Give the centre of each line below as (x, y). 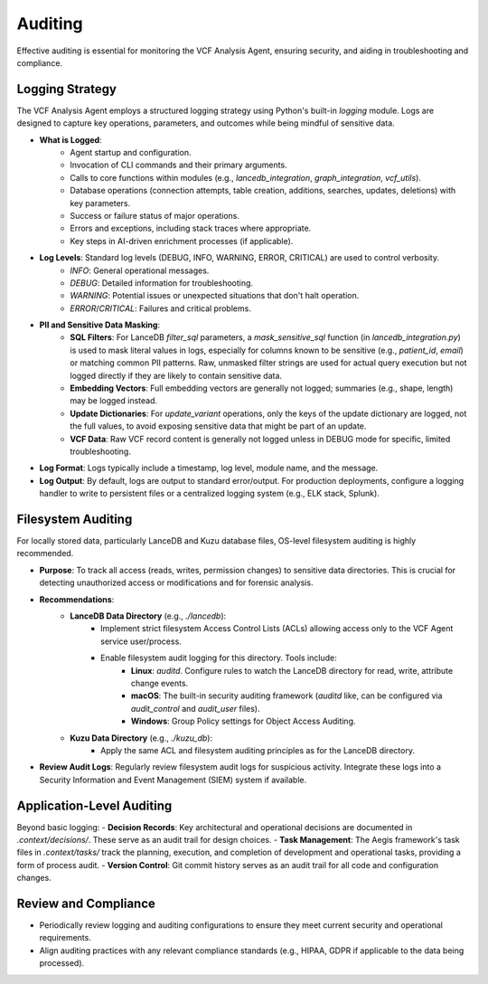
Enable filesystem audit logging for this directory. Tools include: (219, 658)
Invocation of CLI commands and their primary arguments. (179, 165)
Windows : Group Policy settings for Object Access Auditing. (244, 721)
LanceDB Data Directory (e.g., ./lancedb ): (148, 616)
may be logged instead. (114, 401)
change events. (160, 683)
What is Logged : (71, 139)
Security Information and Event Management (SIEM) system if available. (173, 780)
